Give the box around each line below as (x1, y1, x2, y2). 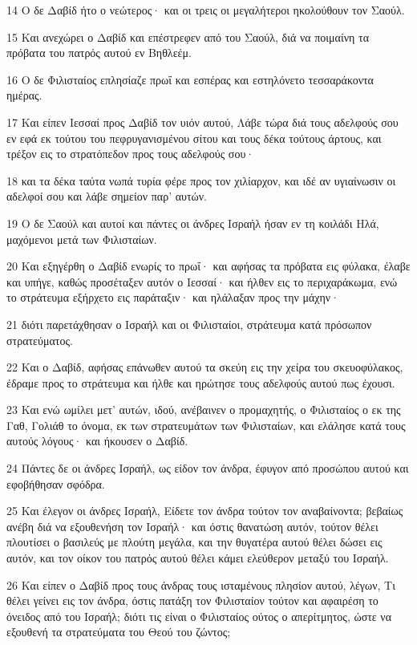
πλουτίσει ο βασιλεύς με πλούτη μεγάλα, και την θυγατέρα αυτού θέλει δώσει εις (6, 533, 383, 550)
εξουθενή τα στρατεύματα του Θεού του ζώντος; (6, 623, 231, 640)
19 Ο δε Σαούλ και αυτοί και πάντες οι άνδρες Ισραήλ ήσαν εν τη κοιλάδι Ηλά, (6, 214, 379, 231)
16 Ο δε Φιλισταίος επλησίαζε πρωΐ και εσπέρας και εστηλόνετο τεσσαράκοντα (6, 71, 374, 87)
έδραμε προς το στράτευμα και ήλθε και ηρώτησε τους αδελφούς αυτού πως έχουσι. (6, 374, 395, 391)
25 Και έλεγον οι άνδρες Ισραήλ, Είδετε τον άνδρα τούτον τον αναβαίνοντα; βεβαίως (6, 502, 403, 519)
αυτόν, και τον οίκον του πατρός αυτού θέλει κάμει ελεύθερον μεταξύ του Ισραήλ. (6, 550, 389, 566)
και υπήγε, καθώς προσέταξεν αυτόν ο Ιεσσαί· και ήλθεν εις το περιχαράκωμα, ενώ (6, 273, 398, 290)
